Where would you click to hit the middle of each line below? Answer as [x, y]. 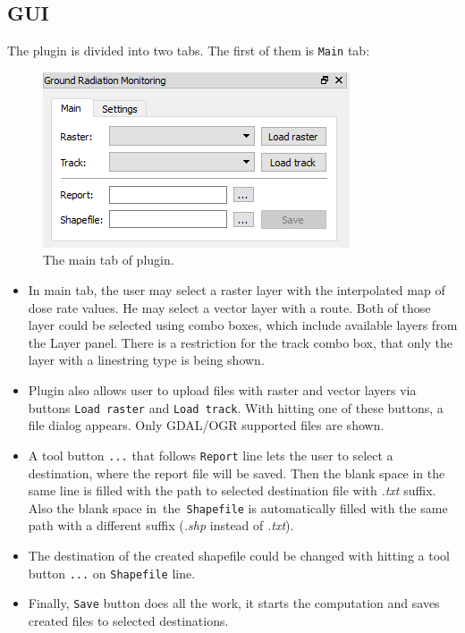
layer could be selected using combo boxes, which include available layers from [243, 325]
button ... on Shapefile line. [112, 573]
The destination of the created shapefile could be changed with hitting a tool [239, 555]
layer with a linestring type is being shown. [146, 360]
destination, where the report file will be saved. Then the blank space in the [237, 473]
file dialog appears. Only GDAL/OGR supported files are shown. [206, 425]
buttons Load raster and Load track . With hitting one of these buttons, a [236, 407]
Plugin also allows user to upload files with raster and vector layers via [222, 390]
